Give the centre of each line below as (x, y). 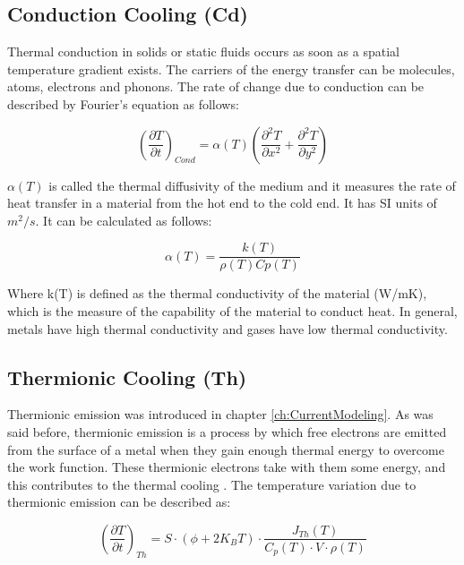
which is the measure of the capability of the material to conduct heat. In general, (232, 311)
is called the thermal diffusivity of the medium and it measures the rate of (252, 185)
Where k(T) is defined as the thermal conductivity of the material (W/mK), (217, 293)
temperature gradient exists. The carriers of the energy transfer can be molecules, (231, 68)
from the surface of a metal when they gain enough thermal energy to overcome (226, 449)
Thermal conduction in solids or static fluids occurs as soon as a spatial (203, 51)
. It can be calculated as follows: (124, 220)
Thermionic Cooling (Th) (127, 377)
